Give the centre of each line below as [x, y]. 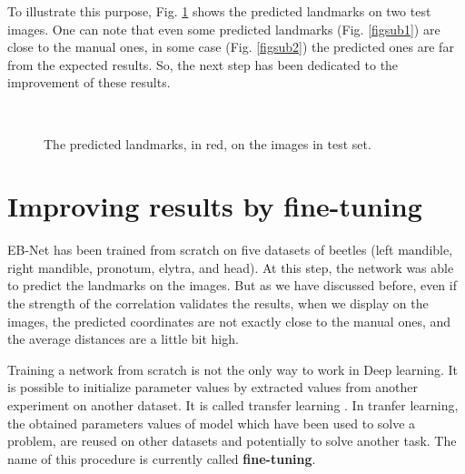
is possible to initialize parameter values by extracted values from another [213, 387]
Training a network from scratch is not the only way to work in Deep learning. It [233, 369]
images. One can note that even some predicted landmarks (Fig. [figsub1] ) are [224, 29]
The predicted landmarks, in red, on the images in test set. [208, 143]
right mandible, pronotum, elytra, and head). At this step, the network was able [231, 267]
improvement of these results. [89, 82]
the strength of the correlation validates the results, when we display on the [218, 303]
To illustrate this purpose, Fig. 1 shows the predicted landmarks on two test [219, 11]
